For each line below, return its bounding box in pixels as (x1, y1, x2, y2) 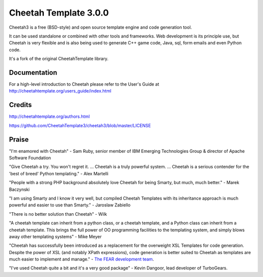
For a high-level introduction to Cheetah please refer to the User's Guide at (9, 81, 159, 87)
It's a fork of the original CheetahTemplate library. (9, 56, 109, 62)
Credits (9, 101, 32, 109)
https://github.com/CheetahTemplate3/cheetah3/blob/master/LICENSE (9, 122, 151, 129)
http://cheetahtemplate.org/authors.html (9, 113, 90, 119)
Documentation (9, 68, 57, 76)
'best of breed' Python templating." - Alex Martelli (9, 170, 109, 176)
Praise (9, 135, 29, 144)
